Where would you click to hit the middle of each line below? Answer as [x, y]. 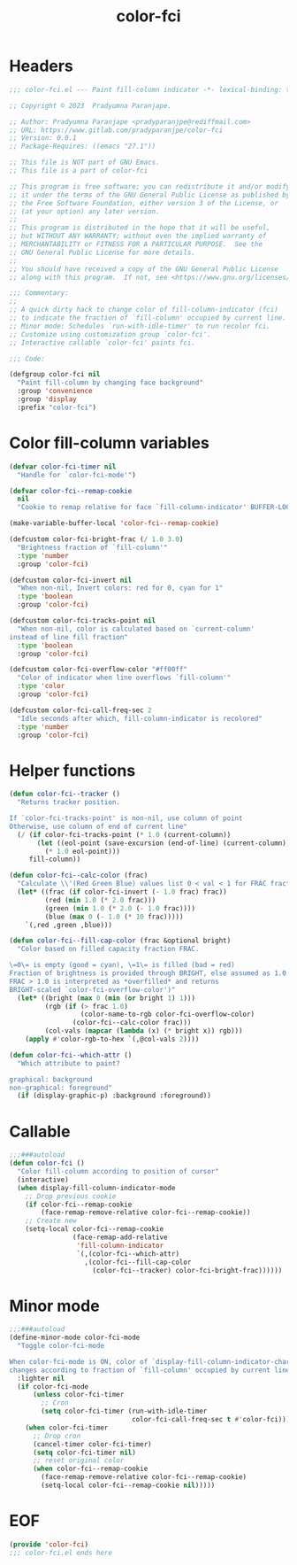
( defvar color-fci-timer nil [63, 467]
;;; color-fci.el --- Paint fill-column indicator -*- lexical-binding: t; [152, 89]
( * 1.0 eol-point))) [83, 851]
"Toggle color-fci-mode [61, 1346]
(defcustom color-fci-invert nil [71, 580]
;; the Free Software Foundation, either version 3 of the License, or [144, 203]
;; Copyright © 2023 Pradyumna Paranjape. [91, 105]
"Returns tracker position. [69, 802]
